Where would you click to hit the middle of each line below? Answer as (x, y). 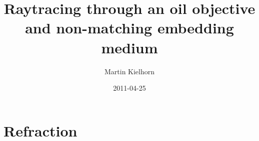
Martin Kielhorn (129, 71)
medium (129, 47)
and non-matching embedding (129, 28)
